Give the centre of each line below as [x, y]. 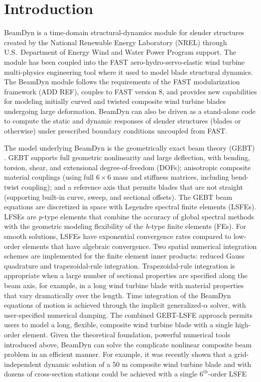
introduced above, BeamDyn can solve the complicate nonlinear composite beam [128, 344]
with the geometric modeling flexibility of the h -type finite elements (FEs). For [125, 226]
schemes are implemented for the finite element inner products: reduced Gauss [124, 256]
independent [23, 364]
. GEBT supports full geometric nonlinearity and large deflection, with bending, [127, 157]
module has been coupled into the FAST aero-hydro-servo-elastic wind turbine [124, 61]
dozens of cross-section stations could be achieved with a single [101, 374]
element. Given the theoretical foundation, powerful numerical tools [126, 334]
